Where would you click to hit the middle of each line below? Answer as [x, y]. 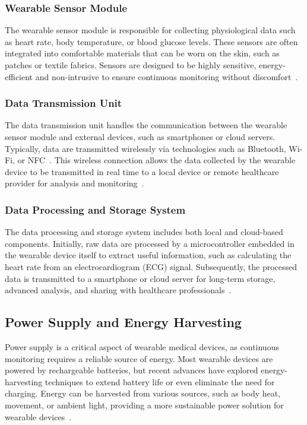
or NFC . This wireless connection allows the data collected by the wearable [156, 160]
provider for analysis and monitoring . [75, 183]
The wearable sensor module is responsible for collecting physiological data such [150, 30]
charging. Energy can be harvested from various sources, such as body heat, [143, 393]
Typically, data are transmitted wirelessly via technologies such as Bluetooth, [145, 148]
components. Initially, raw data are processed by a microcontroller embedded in [150, 243]
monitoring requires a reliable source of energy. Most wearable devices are [139, 358]
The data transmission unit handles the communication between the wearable [146, 125]
